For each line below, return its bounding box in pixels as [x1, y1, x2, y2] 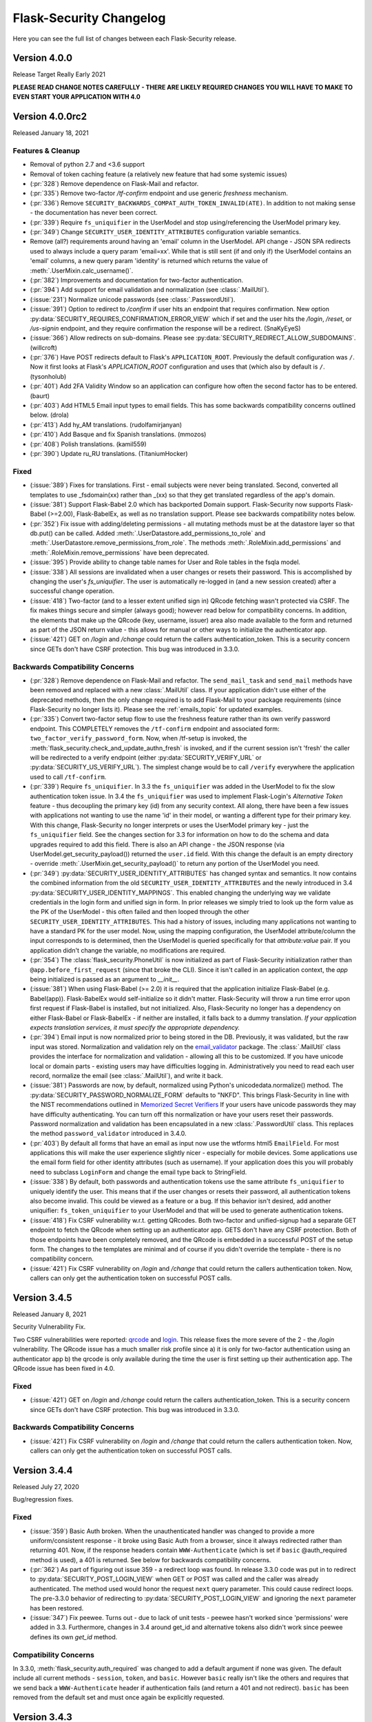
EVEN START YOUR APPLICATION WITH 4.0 [12, 93, 141, 101]
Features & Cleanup [12, 145, 81, 155]
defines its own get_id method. [30, 1632, 118, 1641]
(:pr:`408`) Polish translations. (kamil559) [30, 439, 147, 448]
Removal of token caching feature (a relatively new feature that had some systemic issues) [30, 169, 287, 178]
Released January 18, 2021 [12, 129, 89, 137]
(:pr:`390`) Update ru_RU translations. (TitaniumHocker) [30, 450, 189, 457]
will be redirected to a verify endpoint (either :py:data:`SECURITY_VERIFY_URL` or [30, 754, 262, 762]
